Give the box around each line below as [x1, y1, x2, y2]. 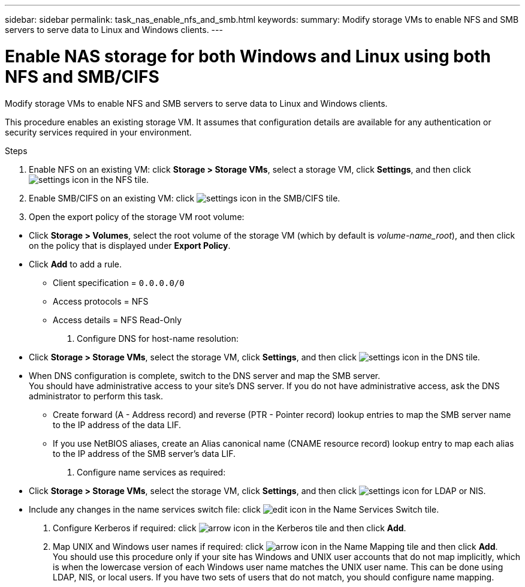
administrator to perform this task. [29, 390, 163, 401]
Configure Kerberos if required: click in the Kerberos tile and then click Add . [53, 522, 406, 533]
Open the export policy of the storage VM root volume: [29, 211, 245, 222]
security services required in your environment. [5, 127, 192, 137]
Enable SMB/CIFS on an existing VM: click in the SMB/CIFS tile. [29, 192, 340, 203]
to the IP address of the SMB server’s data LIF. [53, 448, 236, 459]
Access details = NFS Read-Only [53, 314, 182, 325]
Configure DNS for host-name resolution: [77, 333, 239, 344]
